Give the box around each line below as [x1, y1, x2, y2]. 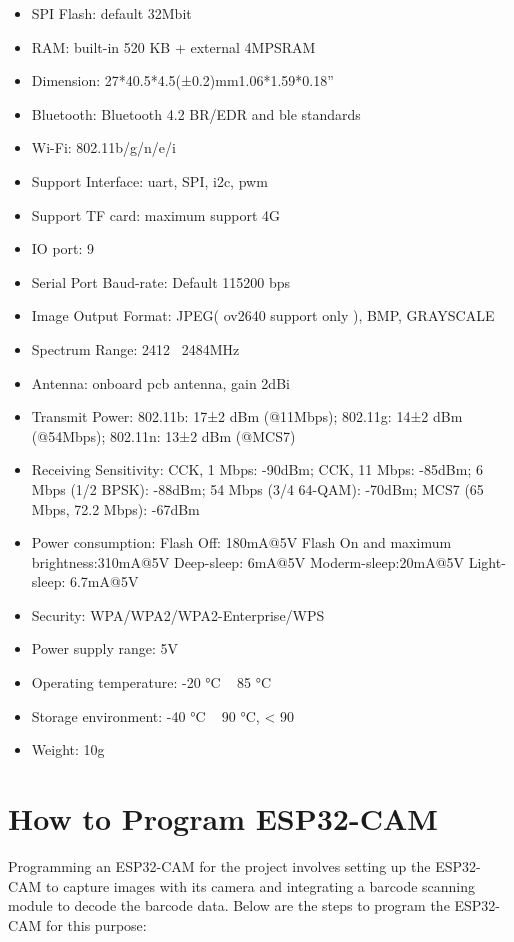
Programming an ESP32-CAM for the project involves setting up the [8, 855, 431, 876]
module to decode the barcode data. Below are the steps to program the [8, 895, 450, 916]
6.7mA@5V [69, 571, 139, 592]
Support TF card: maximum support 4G [31, 204, 281, 225]
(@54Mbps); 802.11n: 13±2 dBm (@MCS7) [31, 425, 296, 446]
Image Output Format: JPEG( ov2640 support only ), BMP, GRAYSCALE [31, 305, 495, 326]
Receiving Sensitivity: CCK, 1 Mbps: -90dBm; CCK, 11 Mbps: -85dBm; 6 [31, 459, 483, 480]
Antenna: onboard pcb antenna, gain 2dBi [31, 372, 290, 393]
